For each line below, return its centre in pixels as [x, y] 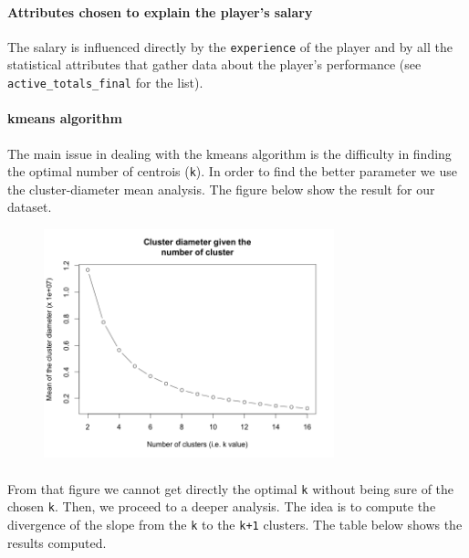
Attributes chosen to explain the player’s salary [160, 11]
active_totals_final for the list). [105, 83]
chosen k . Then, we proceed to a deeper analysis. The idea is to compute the [222, 506]
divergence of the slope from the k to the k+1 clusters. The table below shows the [235, 524]
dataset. [30, 207]
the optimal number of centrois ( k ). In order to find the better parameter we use [232, 171]
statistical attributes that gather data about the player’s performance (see [214, 64]
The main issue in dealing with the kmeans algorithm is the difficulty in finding [229, 153]
